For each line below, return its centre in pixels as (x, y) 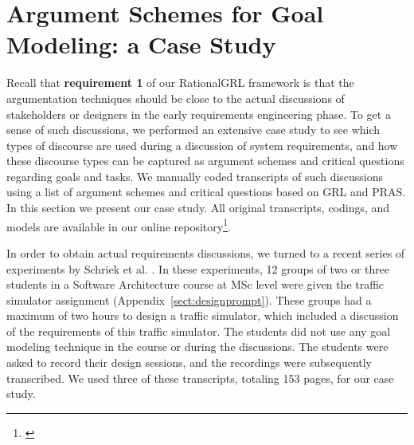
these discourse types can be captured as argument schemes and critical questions (205, 161)
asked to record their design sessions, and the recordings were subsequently (189, 362)
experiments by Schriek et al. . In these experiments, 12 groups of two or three (198, 268)
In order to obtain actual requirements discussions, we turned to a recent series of (206, 252)
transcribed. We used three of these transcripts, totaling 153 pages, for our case (200, 378)
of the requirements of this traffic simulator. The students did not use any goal (199, 331)
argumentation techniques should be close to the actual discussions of (176, 98)
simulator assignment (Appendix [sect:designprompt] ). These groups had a (189, 299)
